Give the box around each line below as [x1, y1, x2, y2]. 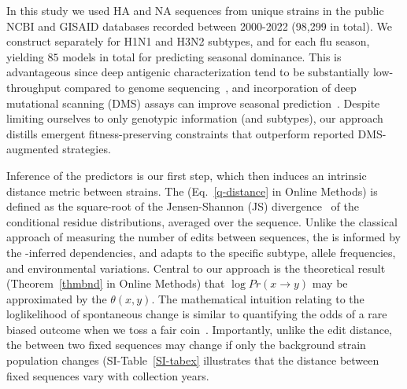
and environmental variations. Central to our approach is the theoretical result [6, 259, 386, 276]
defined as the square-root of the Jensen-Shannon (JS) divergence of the [6, 198, 359, 215]
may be [312, 275, 348, 292]
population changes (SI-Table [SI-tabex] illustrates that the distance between [6, 352, 379, 369]
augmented [6, 141, 59, 157]
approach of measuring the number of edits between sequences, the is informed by [6, 229, 401, 245]
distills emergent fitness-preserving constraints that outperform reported [6, 125, 354, 141]
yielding [6, 48, 44, 64]
